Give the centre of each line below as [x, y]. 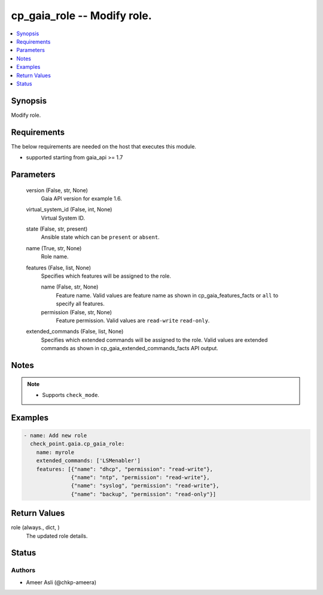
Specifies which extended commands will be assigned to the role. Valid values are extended [154, 340]
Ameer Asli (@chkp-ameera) [61, 582]
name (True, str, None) [54, 248]
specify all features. [80, 304]
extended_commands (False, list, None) [75, 332]
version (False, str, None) [57, 190]
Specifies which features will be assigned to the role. [106, 276]
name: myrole [55, 452]
